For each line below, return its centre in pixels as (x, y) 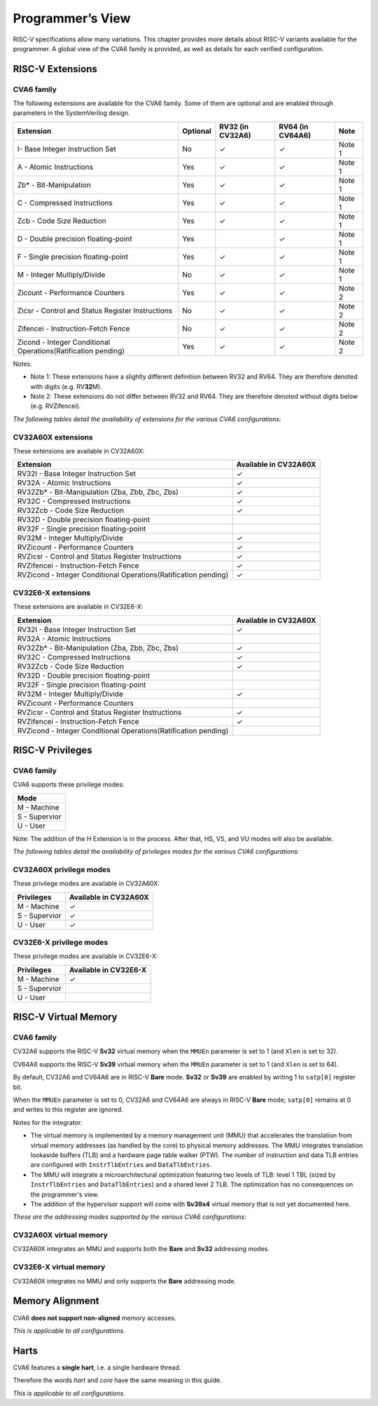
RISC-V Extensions (55, 69)
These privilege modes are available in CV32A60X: (86, 884)
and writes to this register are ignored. (68, 1110)
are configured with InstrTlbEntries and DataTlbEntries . (121, 1165)
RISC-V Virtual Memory (65, 1017)
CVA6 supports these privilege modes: (69, 784)
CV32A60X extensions (53, 437)
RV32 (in (234, 126)
